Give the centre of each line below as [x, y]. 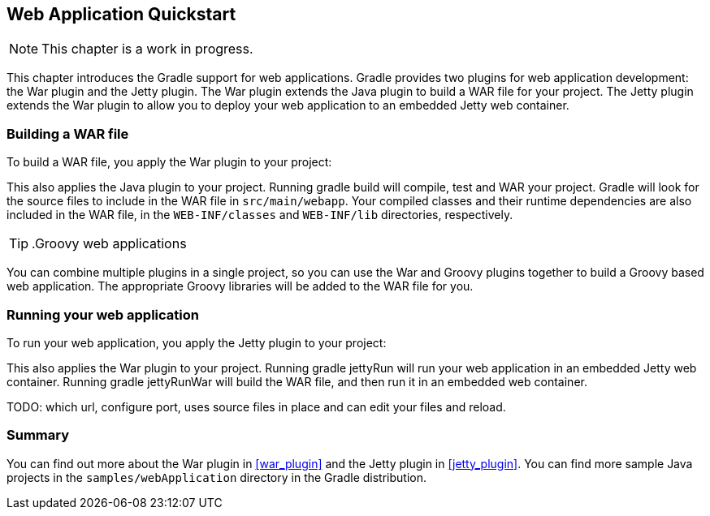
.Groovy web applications [109, 244]
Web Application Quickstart [121, 14]
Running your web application [103, 314]
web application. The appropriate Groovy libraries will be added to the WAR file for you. [240, 286]
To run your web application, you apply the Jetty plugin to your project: [197, 342]
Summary [38, 435]
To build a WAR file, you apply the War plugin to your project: [169, 162]
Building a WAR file [68, 133]
